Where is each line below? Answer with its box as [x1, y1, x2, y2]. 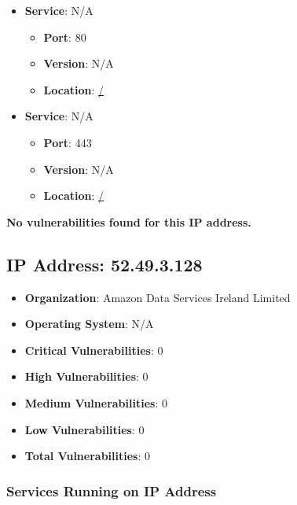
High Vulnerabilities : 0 [24, 368, 148, 385]
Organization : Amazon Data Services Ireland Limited [24, 289, 291, 305]
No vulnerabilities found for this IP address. [6, 213, 251, 230]
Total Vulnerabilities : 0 [24, 448, 150, 464]
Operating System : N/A [24, 315, 154, 332]
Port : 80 [43, 28, 86, 45]
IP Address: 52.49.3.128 [6, 252, 203, 276]
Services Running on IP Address [6, 481, 217, 500]
